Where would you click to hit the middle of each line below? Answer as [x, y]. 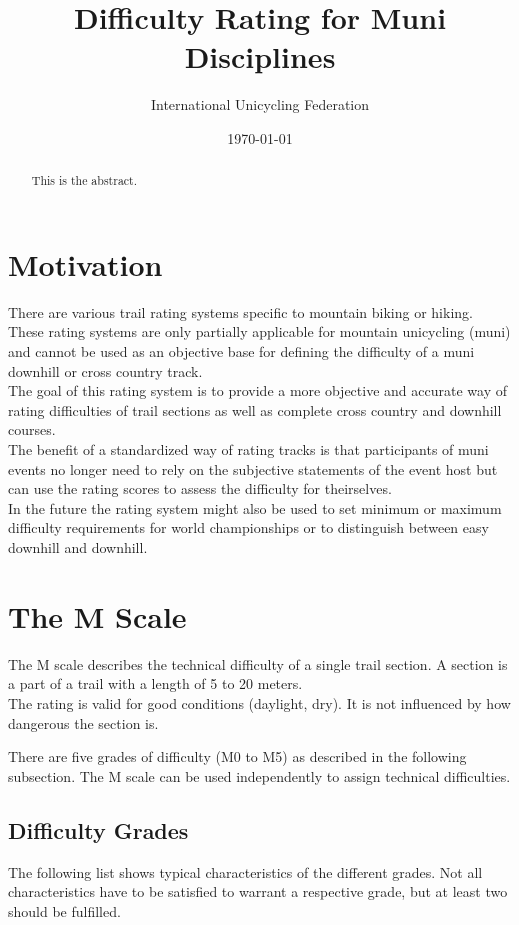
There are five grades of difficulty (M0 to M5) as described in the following [237, 756]
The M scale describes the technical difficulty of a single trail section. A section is [258, 663]
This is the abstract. [84, 180]
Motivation [85, 263]
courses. [32, 429]
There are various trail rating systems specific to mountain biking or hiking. [240, 311]
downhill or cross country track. [105, 370]
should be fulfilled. [64, 910]
